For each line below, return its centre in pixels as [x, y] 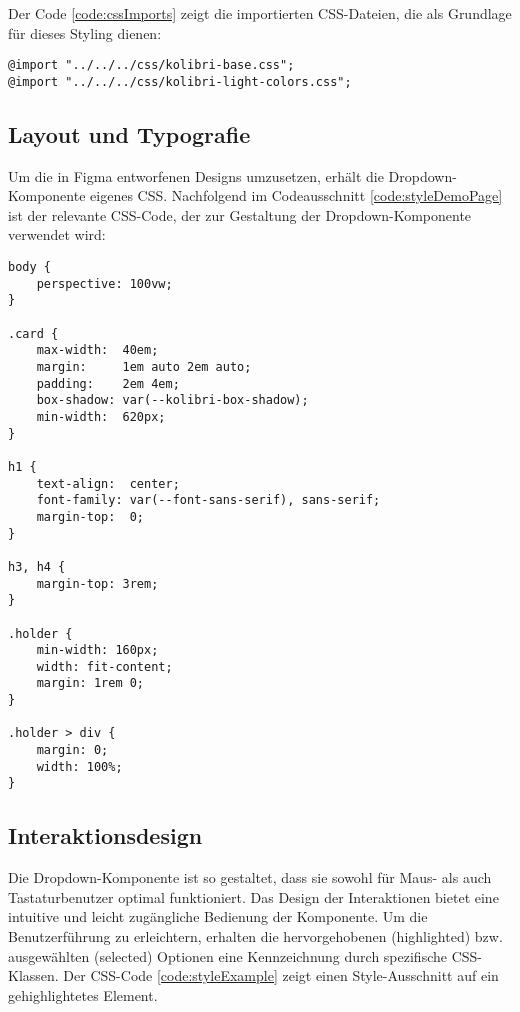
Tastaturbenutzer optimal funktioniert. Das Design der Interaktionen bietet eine [253, 896]
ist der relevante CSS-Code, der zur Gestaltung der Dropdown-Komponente [240, 214]
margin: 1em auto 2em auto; [144, 367]
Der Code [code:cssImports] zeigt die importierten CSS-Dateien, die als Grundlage [260, 13]
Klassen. [33, 975]
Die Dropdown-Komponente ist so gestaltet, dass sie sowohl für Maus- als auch [250, 877]
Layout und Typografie [129, 133]
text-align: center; [108, 483]
